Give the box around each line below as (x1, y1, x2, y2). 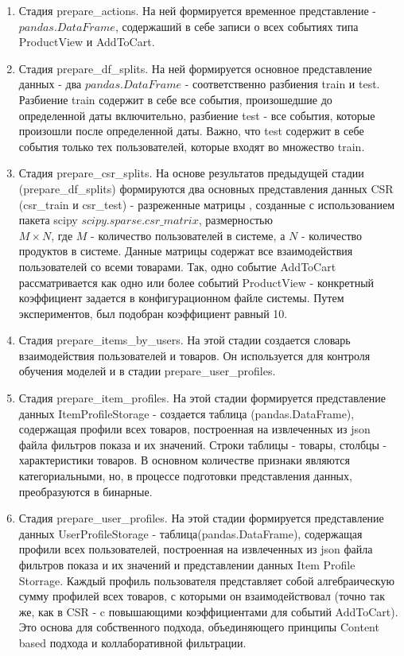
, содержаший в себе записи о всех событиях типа (115, 17, 359, 34)
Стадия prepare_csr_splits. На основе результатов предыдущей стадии (18, 165, 364, 181)
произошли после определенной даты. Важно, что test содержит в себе (18, 122, 364, 139)
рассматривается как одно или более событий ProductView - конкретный (18, 274, 375, 290)
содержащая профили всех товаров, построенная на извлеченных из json (18, 421, 371, 437)
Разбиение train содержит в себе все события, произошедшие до (18, 91, 332, 107)
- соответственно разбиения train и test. (185, 76, 380, 92)
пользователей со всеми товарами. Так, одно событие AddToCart (18, 258, 336, 274)
